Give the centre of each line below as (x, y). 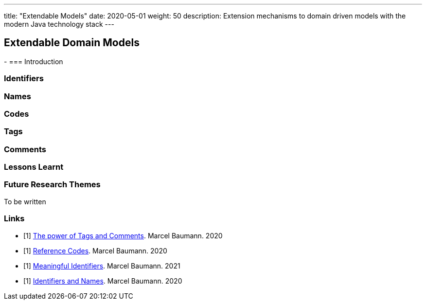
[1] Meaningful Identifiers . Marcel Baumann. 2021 (102, 266)
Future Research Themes (52, 185)
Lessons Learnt (34, 167)
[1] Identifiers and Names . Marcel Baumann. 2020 (103, 281)
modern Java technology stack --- (59, 24)
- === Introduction (34, 61)
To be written (25, 201)
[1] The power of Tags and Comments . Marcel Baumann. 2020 (123, 235)
